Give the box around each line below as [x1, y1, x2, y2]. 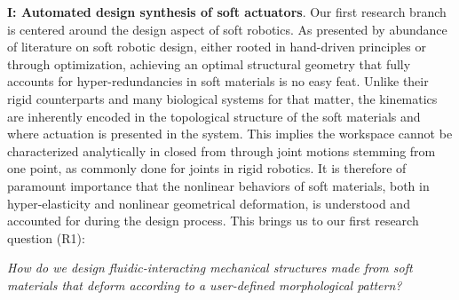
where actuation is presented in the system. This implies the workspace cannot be [7, 124, 453, 143]
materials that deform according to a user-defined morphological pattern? [7, 275, 402, 294]
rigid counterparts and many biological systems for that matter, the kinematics [7, 89, 438, 107]
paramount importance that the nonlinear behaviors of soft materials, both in [7, 176, 430, 194]
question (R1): [7, 228, 85, 247]
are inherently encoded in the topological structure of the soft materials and [7, 107, 421, 125]
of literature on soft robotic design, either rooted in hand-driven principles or [7, 37, 426, 56]
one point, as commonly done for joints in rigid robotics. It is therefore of [7, 159, 407, 178]
